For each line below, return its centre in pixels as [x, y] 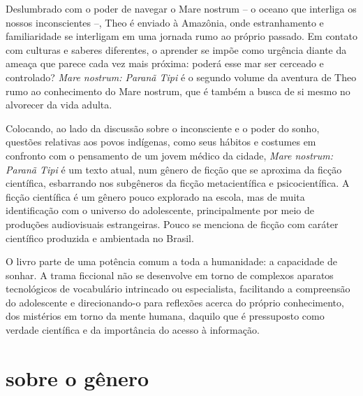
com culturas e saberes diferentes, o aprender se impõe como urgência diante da [176, 49]
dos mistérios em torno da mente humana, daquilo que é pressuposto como [165, 316]
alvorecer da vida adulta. [59, 105]
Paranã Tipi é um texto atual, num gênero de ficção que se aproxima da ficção [174, 169]
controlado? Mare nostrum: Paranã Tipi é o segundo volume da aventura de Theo [181, 77]
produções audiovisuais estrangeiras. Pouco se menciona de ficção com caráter [172, 224]
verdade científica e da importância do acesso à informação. [133, 330]
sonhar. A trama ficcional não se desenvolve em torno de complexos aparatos [170, 275]
